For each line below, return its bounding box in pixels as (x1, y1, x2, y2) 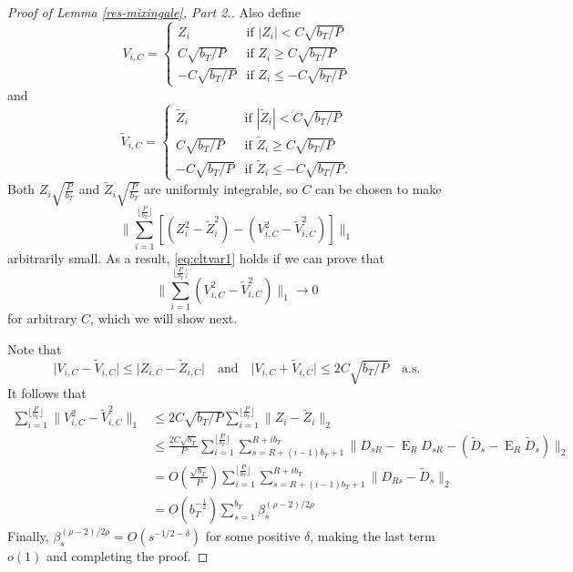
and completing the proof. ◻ (46, 546, 209, 565)
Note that (7, 339, 62, 358)
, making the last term (310, 526, 435, 545)
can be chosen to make (315, 179, 442, 199)
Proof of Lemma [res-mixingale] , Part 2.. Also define (7, 3, 301, 21)
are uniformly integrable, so (144, 179, 298, 199)
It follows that (7, 383, 87, 402)
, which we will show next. (90, 309, 238, 328)
